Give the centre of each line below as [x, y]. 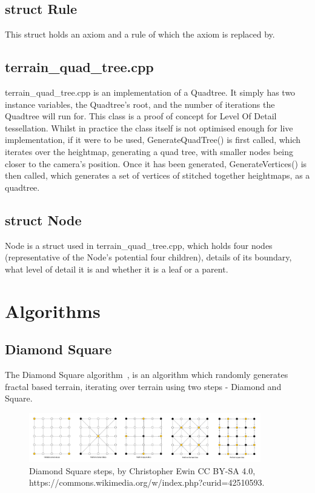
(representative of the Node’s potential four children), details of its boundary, [148, 257]
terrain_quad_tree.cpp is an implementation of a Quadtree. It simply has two [150, 92]
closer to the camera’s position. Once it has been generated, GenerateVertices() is [156, 163]
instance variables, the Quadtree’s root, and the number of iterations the [140, 104]
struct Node [43, 220]
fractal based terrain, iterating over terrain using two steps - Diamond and [143, 386]
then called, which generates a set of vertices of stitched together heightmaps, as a [157, 175]
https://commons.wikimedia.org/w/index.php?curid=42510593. [147, 482]
